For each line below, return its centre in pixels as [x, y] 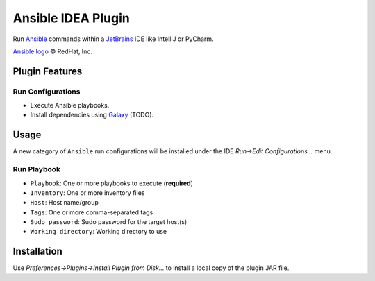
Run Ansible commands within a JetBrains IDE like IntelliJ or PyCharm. [114, 39]
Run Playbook [36, 169]
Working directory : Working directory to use [99, 232]
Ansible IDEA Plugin [71, 18]
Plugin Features [48, 71]
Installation [37, 252]
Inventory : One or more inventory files [87, 193]
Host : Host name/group [64, 203]
